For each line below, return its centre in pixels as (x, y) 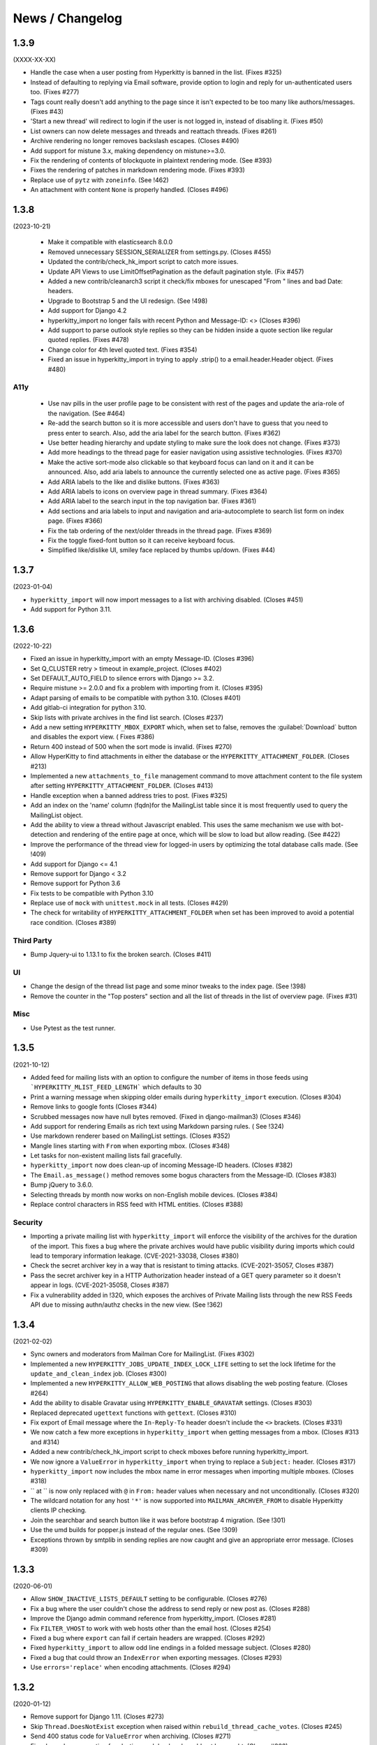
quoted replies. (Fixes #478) (88, 340)
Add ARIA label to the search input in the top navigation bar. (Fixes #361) (152, 501)
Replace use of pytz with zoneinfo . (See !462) (99, 180)
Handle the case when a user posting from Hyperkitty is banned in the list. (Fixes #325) (156, 73)
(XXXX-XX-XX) (34, 60)
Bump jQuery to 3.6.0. (62, 1185)
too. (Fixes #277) (55, 92)
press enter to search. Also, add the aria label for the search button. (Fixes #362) (164, 433)
